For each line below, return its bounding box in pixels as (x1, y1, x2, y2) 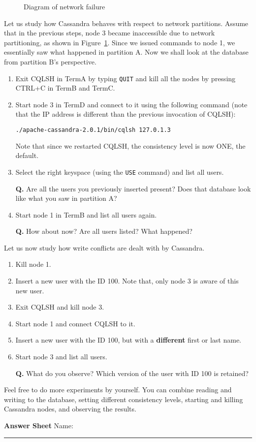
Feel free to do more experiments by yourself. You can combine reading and (4, 384, 232, 395)
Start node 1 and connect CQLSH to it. (15, 318, 135, 328)
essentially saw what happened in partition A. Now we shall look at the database (4, 47, 249, 57)
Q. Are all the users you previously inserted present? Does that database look (15, 183, 251, 193)
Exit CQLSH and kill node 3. (15, 302, 104, 312)
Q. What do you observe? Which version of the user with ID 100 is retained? (15, 368, 249, 378)
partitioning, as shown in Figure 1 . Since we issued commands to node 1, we (4, 37, 235, 47)
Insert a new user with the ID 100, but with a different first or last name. (15, 335, 242, 345)
